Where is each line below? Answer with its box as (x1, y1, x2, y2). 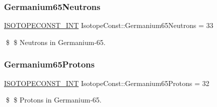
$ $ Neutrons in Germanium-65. (5, 36, 105, 47)
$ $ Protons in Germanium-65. (5, 94, 101, 105)
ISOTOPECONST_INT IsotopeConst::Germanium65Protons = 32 (4, 77, 209, 88)
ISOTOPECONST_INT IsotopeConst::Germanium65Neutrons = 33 (4, 20, 213, 30)
